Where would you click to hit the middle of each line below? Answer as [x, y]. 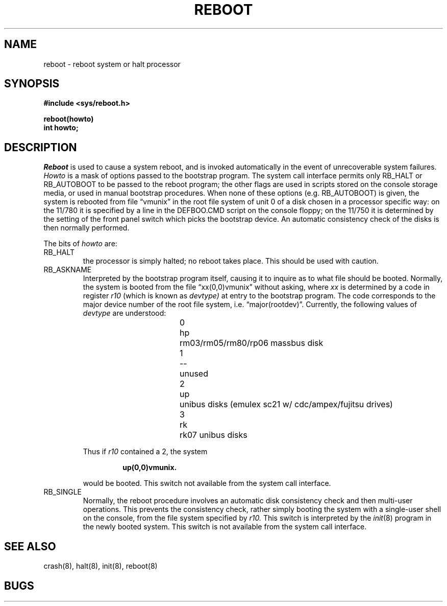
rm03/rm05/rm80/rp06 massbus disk [252, 343]
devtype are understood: [125, 313]
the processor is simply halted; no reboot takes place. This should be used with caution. [231, 261]
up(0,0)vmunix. [150, 468]
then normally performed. [86, 228]
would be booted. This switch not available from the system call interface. [207, 483]
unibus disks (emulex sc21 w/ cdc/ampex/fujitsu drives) [286, 404]
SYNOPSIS [32, 84]
